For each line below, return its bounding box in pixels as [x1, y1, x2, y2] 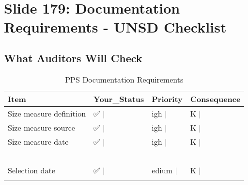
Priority [152, 93, 183, 104]
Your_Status [93, 93, 144, 104]
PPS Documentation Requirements [65, 73, 184, 85]
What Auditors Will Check [4, 50, 142, 65]
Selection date [8, 164, 55, 176]
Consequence [190, 93, 241, 104]
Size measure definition [8, 107, 86, 119]
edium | [152, 164, 177, 176]
